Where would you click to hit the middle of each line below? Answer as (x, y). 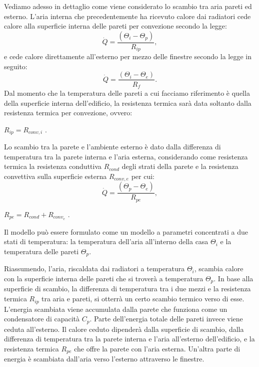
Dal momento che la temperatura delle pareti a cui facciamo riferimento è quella (127, 93)
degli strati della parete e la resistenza (180, 166)
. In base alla (233, 279)
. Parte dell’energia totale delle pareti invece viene (166, 319)
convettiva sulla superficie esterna (55, 176)
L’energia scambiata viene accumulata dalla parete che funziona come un (116, 309)
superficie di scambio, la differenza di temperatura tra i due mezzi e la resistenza (127, 289)
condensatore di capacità (42, 319)
